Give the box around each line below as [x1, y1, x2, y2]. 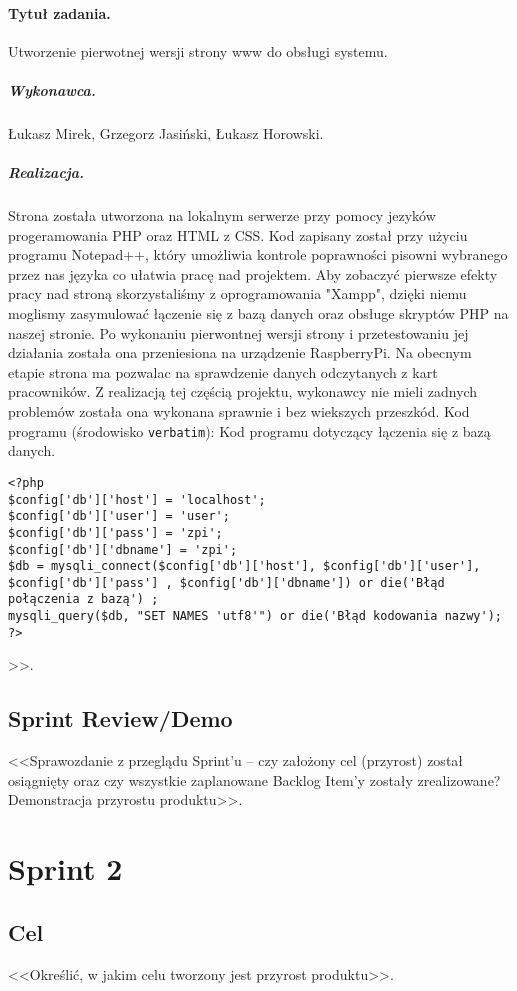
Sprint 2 [8, 848, 123, 889]
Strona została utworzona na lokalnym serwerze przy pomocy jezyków [8, 205, 436, 226]
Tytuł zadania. [8, 2, 111, 23]
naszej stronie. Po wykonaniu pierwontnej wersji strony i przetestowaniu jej [8, 322, 469, 343]
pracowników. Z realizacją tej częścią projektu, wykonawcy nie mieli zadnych [8, 381, 478, 402]
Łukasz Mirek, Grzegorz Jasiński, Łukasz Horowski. [8, 122, 324, 143]
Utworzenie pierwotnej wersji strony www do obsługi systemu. [8, 40, 388, 61]
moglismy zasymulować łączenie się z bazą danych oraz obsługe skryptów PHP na [8, 303, 509, 324]
